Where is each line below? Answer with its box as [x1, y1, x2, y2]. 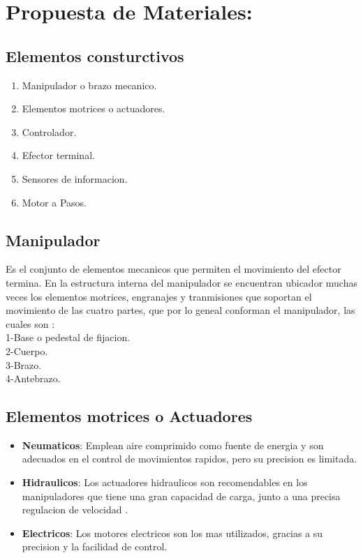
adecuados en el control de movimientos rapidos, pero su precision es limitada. [22, 451, 357, 466]
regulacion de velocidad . [22, 502, 128, 517]
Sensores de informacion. [22, 171, 128, 186]
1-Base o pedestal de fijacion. [6, 330, 131, 345]
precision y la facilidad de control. [22, 539, 168, 554]
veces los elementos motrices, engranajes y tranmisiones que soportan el [6, 289, 312, 303]
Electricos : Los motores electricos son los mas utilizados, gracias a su [22, 525, 323, 540]
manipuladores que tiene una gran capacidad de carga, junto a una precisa [22, 488, 341, 503]
